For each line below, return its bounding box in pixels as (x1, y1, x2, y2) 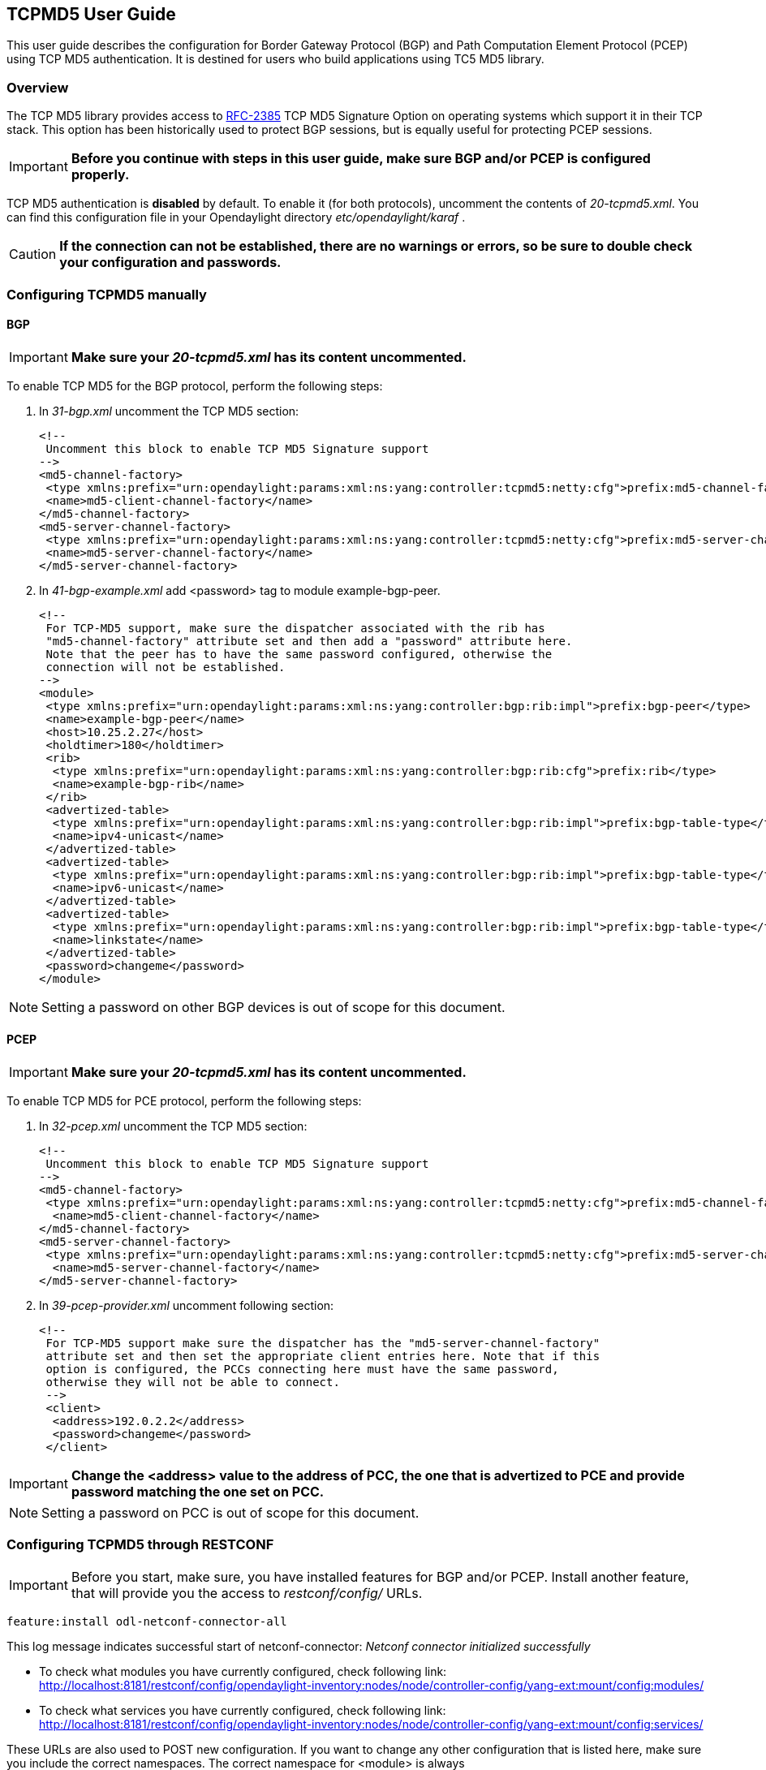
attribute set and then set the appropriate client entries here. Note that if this (45, 1349, 600, 1363)
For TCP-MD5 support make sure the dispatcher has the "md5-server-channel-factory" (45, 1336, 600, 1350)
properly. (71, 166, 130, 183)
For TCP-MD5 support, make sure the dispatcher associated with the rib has (45, 621, 545, 635)
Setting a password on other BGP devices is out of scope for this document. (41, 998, 506, 1015)
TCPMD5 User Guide (6, 4, 176, 24)
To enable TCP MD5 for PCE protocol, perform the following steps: (6, 1093, 362, 1108)
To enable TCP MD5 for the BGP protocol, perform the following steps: (6, 378, 383, 393)
